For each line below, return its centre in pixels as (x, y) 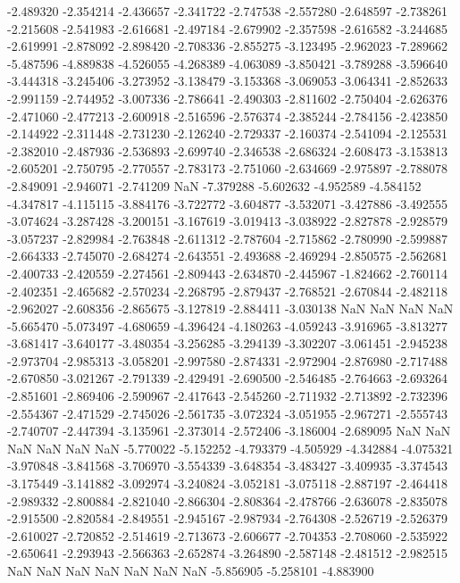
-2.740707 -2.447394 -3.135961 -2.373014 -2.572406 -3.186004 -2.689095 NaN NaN (229, 431)
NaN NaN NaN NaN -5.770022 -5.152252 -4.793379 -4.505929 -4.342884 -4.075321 (230, 448)
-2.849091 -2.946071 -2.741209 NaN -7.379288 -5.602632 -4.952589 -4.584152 (214, 185)
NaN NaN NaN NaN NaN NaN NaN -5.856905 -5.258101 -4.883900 (191, 571)
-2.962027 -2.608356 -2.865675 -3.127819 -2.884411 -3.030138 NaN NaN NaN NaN (230, 308)
